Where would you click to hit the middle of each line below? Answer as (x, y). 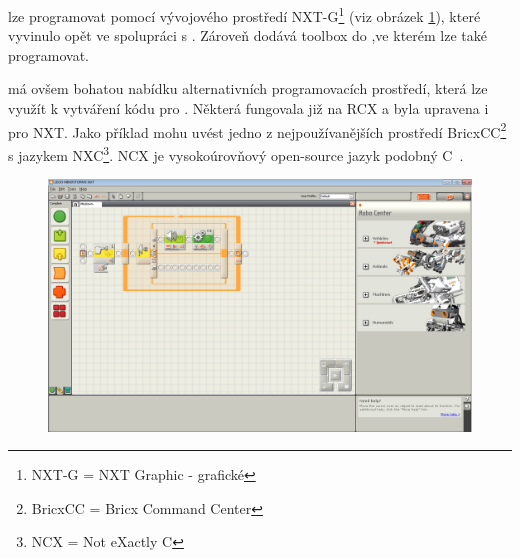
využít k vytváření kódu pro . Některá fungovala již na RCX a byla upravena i (248, 108)
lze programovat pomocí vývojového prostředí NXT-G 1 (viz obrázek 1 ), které (244, 14)
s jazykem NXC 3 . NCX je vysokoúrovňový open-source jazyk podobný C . (236, 153)
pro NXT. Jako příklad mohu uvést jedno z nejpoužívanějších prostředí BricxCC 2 (257, 130)
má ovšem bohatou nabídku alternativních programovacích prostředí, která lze (248, 88)
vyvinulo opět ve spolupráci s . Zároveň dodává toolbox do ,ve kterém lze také (247, 35)
